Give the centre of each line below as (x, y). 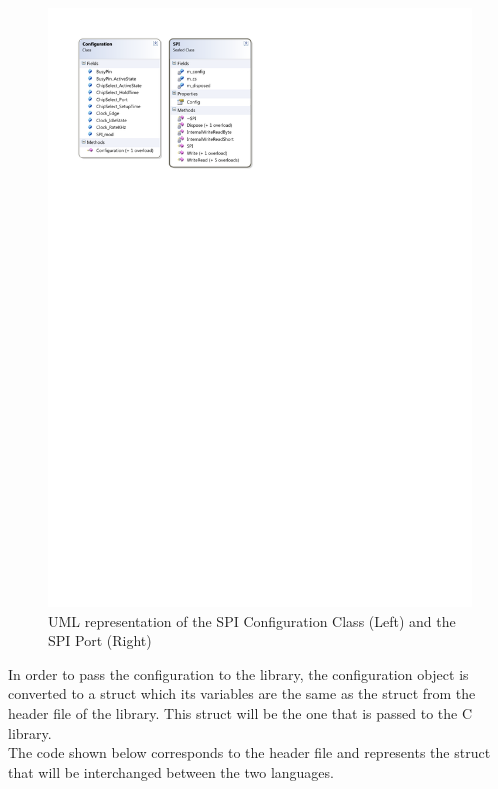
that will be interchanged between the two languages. (171, 771)
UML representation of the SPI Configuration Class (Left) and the (252, 620)
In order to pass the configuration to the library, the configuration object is (238, 673)
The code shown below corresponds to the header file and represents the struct (249, 752)
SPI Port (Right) (100, 640)
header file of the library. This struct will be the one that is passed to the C (240, 713)
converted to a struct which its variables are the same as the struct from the (242, 693)
